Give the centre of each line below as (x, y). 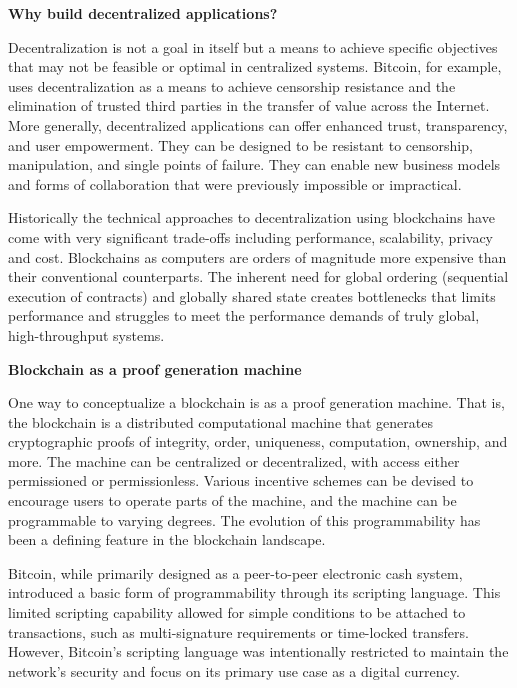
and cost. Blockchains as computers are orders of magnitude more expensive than (257, 256)
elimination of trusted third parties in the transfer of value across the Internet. (249, 105)
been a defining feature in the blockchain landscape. (167, 539)
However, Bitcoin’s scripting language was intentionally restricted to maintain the (258, 651)
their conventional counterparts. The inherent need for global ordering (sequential (258, 276)
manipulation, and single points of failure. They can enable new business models (254, 164)
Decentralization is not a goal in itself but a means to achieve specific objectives (253, 46)
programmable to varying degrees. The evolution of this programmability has (244, 519)
